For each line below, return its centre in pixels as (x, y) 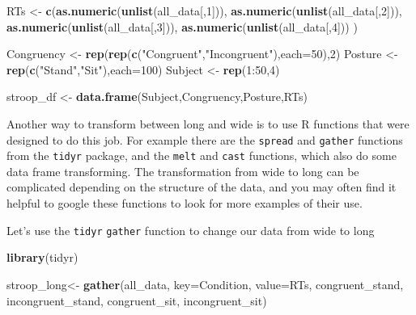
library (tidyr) (42, 257)
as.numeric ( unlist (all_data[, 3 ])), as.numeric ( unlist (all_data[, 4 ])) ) (182, 26)
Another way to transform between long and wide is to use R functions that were (208, 123)
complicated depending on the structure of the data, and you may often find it (202, 187)
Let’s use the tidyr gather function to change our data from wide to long (191, 230)
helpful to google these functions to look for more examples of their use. (185, 203)
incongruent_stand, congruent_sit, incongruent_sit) (137, 300)
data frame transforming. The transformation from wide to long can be (183, 171)
